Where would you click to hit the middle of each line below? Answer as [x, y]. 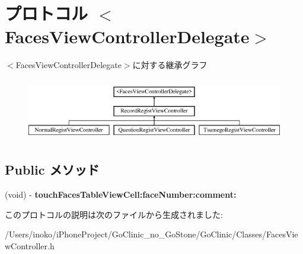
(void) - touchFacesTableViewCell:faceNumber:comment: [121, 194]
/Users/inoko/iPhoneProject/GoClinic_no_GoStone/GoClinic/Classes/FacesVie [151, 234]
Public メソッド [52, 170]
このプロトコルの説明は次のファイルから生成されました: [114, 214]
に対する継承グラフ [170, 65]
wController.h [30, 245]
